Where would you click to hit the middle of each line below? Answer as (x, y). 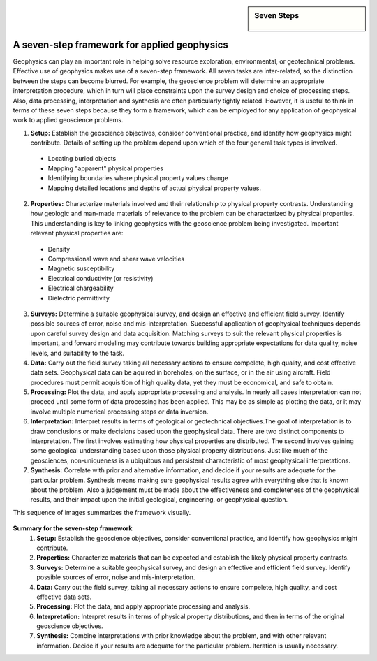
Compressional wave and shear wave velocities (116, 259)
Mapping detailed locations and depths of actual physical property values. (155, 188)
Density (59, 249)
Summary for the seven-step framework (73, 528)
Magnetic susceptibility (81, 268)
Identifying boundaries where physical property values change (138, 178)
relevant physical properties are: (77, 233)
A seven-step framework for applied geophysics (120, 44)
